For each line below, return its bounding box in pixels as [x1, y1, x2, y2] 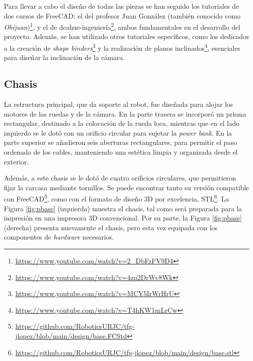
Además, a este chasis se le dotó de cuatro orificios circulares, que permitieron [4, 173, 236, 183]
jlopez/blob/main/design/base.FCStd [15, 331, 127, 341]
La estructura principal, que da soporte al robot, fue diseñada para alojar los [4, 99, 233, 109]
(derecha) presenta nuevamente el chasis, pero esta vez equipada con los [4, 222, 218, 232]
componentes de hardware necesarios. [4, 232, 114, 242]
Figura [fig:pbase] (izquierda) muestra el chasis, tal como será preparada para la [4, 203, 242, 213]
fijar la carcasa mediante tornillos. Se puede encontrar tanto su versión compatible [4, 182, 249, 192]
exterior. [4, 156, 29, 166]
